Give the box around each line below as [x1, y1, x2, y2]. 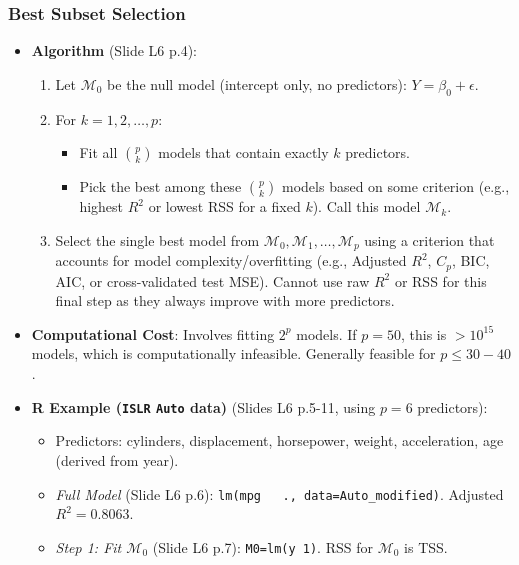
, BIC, [451, 250, 490, 271]
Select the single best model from [55, 229, 260, 250]
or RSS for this [394, 270, 487, 291]
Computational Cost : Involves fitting [31, 323, 275, 344]
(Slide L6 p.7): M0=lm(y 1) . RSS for [152, 536, 373, 557]
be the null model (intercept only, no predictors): [107, 73, 407, 94]
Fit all [79, 142, 118, 163]
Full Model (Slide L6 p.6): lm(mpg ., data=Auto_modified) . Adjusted [55, 483, 504, 504]
